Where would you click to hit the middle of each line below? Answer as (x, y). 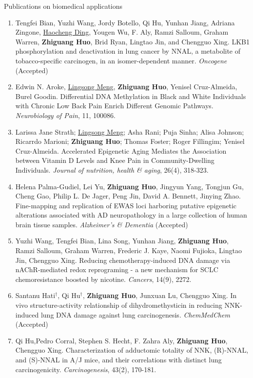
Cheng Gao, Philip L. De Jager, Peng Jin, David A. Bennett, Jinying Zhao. (128, 196)
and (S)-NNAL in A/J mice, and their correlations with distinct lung (118, 359)
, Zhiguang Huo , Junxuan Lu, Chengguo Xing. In (160, 295)
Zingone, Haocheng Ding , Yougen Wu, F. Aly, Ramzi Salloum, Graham (122, 32)
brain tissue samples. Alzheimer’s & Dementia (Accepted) (102, 224)
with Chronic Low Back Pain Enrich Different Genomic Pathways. (114, 106)
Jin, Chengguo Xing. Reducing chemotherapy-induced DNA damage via (123, 260)
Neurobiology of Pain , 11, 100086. (65, 115)
